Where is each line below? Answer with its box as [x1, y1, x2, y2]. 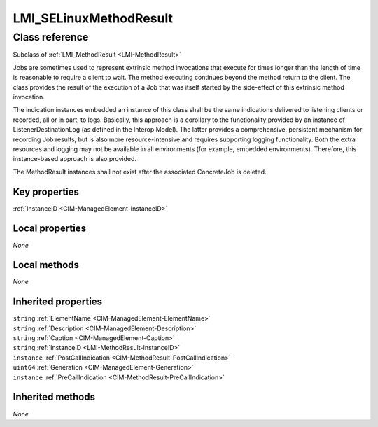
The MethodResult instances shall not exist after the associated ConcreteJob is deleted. [13, 167, 267, 176]
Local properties [13, 223, 87, 234]
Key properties [13, 185, 80, 197]
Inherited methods [13, 391, 96, 403]
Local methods [13, 259, 80, 271]
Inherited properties [13, 296, 103, 308]
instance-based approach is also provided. [13, 155, 136, 163]
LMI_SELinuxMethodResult [13, 10, 173, 26]
